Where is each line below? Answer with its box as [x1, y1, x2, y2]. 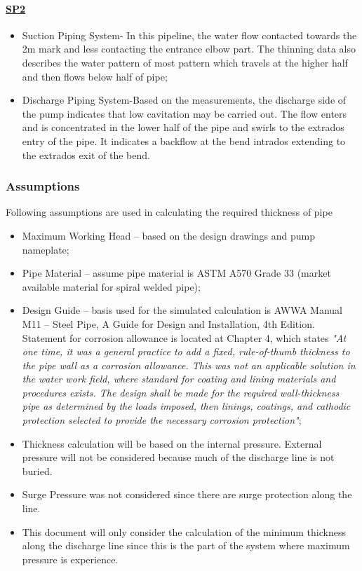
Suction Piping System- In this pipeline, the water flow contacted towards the [22, 27, 357, 42]
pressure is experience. [22, 551, 119, 566]
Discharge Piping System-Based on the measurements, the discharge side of [22, 92, 347, 107]
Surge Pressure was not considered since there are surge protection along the [22, 487, 352, 502]
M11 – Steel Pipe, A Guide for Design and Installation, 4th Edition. [22, 316, 315, 331]
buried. [22, 463, 53, 478]
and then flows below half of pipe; [22, 69, 168, 83]
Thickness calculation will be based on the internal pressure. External [22, 436, 322, 450]
